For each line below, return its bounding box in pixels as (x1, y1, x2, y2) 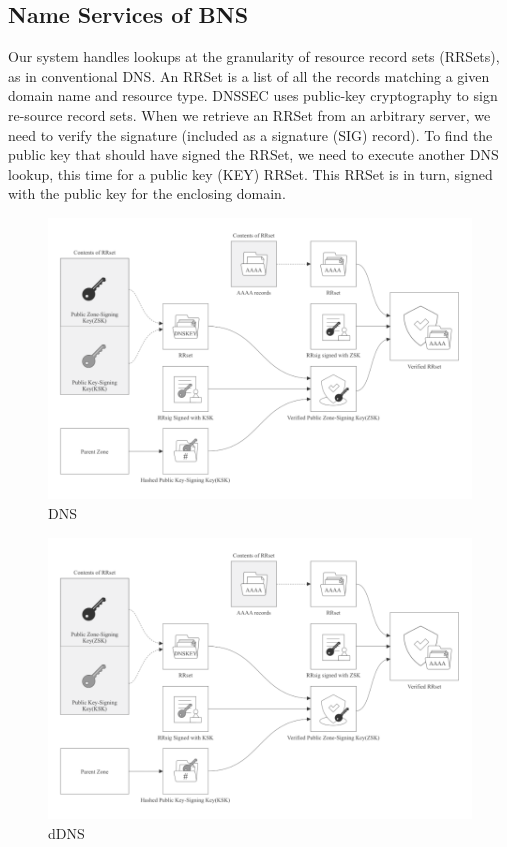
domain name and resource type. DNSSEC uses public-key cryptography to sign (8, 85, 498, 106)
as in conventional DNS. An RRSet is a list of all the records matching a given (8, 65, 490, 86)
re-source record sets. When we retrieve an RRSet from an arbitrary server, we (8, 104, 491, 125)
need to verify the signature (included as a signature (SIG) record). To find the (8, 124, 493, 145)
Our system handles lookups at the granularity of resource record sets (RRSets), (8, 46, 500, 67)
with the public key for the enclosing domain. (8, 183, 286, 204)
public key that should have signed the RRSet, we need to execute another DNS (8, 144, 499, 165)
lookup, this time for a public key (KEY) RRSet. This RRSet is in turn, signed (8, 163, 493, 184)
